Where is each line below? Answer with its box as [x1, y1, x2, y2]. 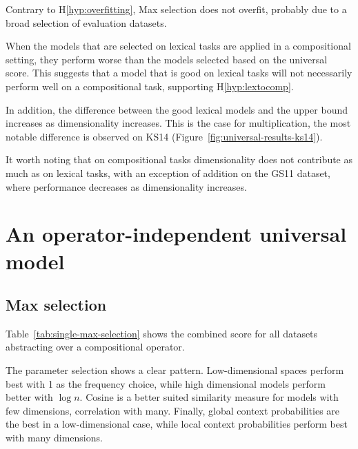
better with [6, 390, 53, 404]
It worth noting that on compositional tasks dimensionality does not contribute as [6, 152, 353, 167]
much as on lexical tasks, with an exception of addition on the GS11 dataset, [6, 165, 330, 180]
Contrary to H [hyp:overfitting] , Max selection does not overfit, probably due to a [6, 2, 347, 16]
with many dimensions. [6, 430, 103, 445]
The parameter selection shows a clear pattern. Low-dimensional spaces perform [6, 363, 344, 377]
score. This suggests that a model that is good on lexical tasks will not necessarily [6, 65, 352, 80]
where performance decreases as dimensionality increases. [6, 179, 247, 194]
